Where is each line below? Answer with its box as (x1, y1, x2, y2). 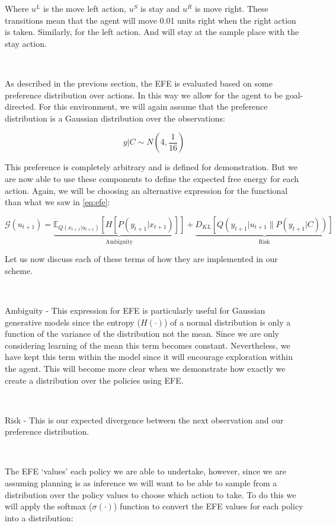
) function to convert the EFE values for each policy (113, 500, 303, 512)
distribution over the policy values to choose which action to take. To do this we (5, 488, 296, 501)
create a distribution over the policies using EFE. (5, 374, 184, 386)
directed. (5, 100, 36, 113)
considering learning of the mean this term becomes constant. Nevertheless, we (5, 339, 290, 351)
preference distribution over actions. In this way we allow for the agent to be (5, 88, 283, 101)
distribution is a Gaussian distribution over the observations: (5, 111, 225, 124)
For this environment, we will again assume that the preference (39, 100, 268, 113)
